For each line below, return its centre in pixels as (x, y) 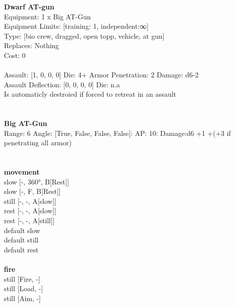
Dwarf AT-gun (29, 6)
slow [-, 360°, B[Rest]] (37, 181)
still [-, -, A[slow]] (30, 201)
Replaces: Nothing (32, 45)
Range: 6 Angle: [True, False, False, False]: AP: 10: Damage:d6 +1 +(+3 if (117, 133)
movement (22, 172)
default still (21, 240)
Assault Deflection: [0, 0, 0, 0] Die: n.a (62, 84)
